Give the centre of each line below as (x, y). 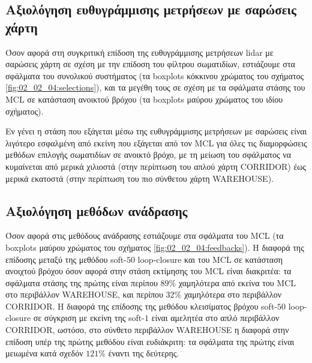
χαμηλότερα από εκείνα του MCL (237, 282)
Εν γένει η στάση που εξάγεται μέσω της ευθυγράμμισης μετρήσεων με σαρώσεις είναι (156, 131)
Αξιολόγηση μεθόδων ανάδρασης (97, 210)
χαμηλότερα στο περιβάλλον (233, 294)
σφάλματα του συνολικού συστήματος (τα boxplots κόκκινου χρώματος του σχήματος (155, 75)
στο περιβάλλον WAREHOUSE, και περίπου (84, 294)
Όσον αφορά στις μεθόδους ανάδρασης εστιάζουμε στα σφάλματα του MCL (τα (145, 235)
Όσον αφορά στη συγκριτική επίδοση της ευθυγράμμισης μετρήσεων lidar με (139, 52)
